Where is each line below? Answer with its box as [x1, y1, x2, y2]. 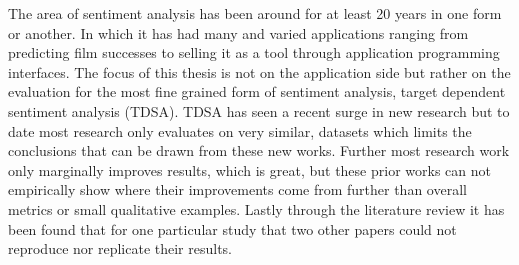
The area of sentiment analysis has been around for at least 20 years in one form [8, 3, 502, 23]
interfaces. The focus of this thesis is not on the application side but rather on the [8, 61, 511, 82]
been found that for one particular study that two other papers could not [8, 218, 457, 239]
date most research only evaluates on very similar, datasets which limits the [8, 120, 472, 141]
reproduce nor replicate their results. [8, 238, 233, 259]
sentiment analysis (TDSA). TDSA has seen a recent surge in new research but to [8, 100, 510, 121]
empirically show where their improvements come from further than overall [8, 179, 467, 200]
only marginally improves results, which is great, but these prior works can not [8, 159, 491, 180]
